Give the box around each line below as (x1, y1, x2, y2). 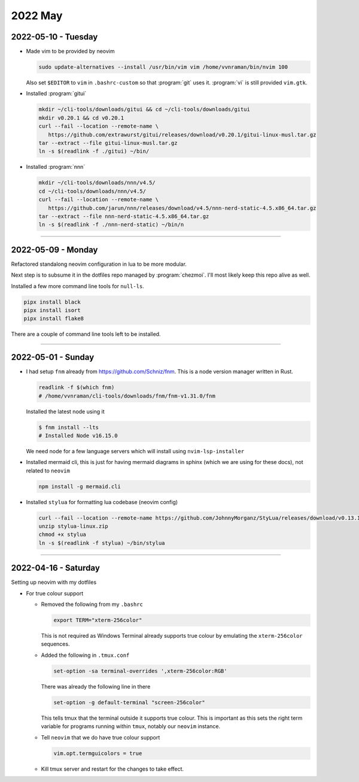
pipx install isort (23, 307, 81, 314)
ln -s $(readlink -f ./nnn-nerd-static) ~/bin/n (38, 222, 184, 228)
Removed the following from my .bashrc (41, 601, 144, 608)
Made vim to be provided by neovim (26, 48, 115, 55)
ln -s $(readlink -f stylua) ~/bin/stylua (38, 539, 165, 546)
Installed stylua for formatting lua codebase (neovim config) (26, 498, 178, 505)
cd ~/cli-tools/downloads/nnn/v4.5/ (38, 187, 147, 195)
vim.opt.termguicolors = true (53, 750, 142, 757)
